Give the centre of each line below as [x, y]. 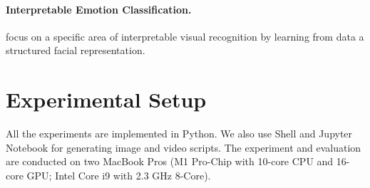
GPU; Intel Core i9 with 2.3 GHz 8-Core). [119, 175]
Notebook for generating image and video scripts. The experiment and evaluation [184, 147]
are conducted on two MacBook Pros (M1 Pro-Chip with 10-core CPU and [170, 161]
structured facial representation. [76, 50]
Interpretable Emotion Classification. [99, 9]
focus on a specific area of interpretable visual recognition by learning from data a [185, 36]
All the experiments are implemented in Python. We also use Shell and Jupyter [179, 134]
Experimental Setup [106, 99]
